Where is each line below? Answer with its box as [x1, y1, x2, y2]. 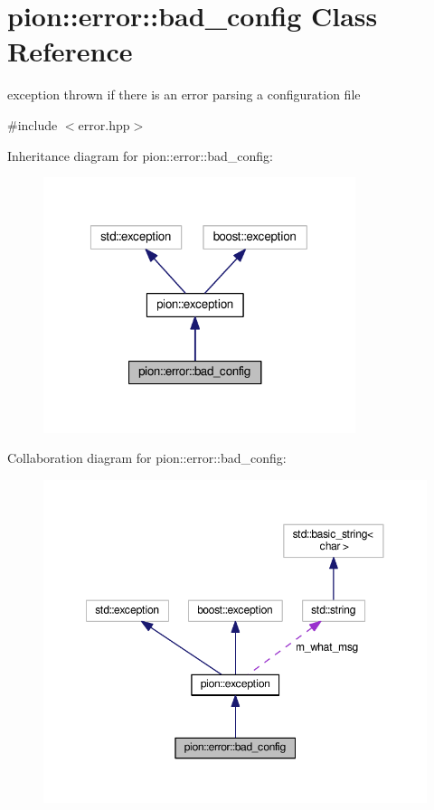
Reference [7, 33, 133, 70]
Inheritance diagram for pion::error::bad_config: [7, 146, 273, 165]
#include [7, 115, 58, 134]
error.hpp [78, 115, 130, 134]
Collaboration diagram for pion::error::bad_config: [7, 448, 287, 467]
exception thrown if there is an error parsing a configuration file [7, 85, 361, 104]
